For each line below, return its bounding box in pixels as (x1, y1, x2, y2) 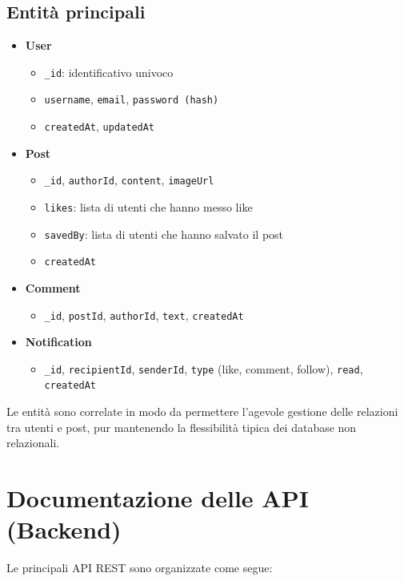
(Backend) (6, 513, 122, 546)
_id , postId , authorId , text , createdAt (44, 306, 244, 323)
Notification (25, 333, 92, 350)
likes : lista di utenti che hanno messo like (44, 199, 253, 216)
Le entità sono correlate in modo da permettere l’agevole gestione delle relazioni (6, 403, 398, 420)
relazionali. (6, 434, 60, 451)
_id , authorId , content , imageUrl (44, 171, 214, 188)
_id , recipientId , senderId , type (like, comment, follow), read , (44, 360, 363, 377)
